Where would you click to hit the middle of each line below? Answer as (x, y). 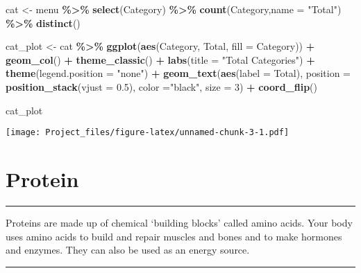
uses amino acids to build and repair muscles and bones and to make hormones (174, 236)
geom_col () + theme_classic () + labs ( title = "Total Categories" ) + (160, 59)
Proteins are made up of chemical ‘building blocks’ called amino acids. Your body (179, 222)
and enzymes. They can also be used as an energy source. (128, 250)
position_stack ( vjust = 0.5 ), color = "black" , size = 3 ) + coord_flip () (162, 86)
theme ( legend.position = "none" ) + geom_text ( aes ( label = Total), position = (178, 73)
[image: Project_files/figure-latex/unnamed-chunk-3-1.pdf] (148, 133)
